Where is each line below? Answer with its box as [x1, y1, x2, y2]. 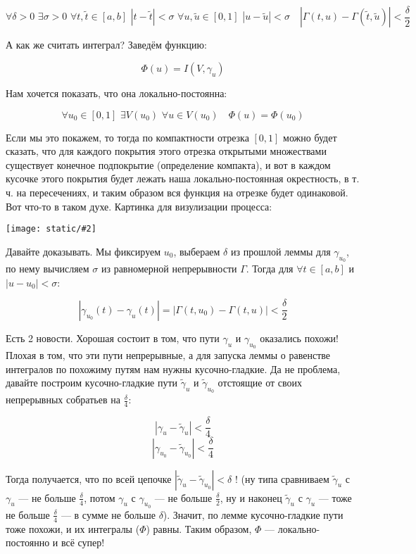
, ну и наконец [220, 490, 282, 505]
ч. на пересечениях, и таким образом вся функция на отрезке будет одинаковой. [6, 185, 348, 200]
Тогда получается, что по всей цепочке [6, 471, 172, 486]
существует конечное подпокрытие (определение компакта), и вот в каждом [6, 157, 331, 172]
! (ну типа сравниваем [234, 471, 329, 486]
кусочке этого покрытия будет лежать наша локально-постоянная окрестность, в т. [6, 171, 360, 186]
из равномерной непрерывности [101, 261, 237, 276]
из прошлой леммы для [230, 244, 331, 258]
